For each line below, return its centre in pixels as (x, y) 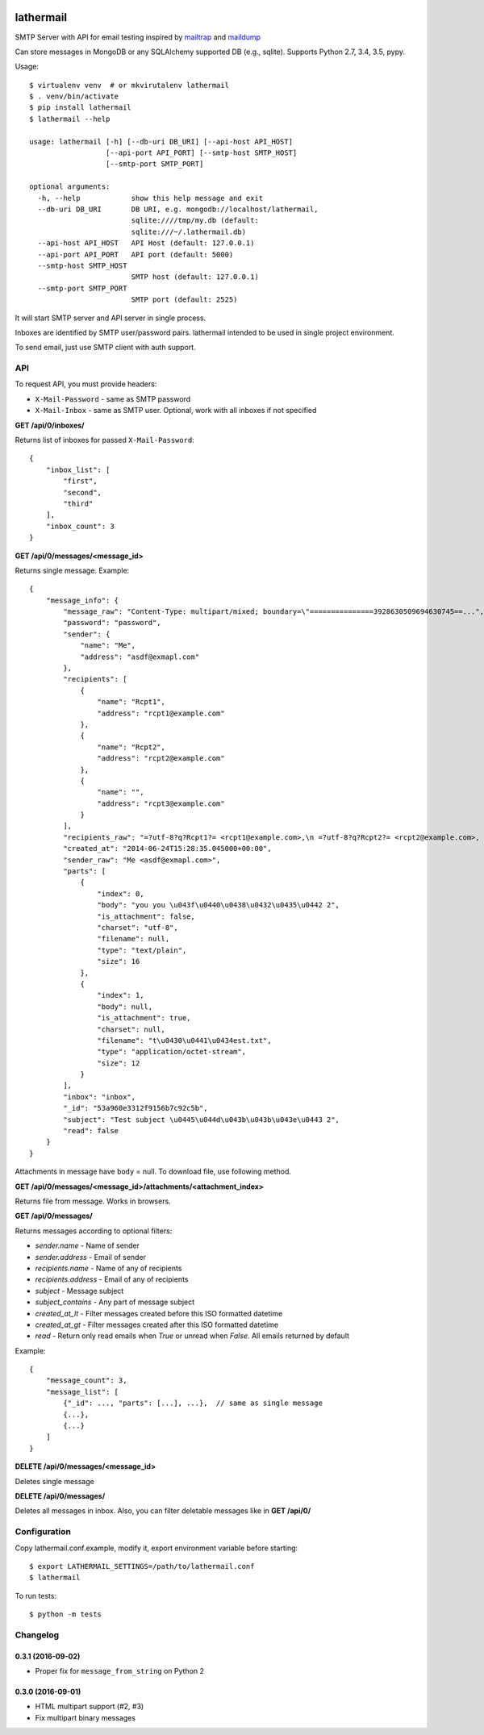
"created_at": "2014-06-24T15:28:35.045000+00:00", (167, 849)
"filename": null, (134, 939)
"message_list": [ (82, 1392)
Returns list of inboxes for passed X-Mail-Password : (105, 440)
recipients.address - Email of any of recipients (112, 1279)
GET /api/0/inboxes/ (50, 425)
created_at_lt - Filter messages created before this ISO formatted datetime (159, 1313)
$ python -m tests (66, 1614)
